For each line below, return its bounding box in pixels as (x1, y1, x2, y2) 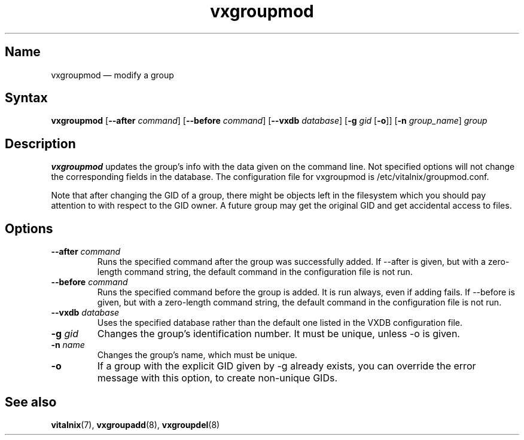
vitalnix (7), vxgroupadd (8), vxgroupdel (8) (51, 419, 220, 430)
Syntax (5, 90, 48, 106)
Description (5, 136, 76, 151)
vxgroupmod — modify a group (51, 69, 174, 80)
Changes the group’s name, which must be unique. (97, 350, 297, 360)
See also (5, 394, 57, 410)
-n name (51, 340, 85, 350)
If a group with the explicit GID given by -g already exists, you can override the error (97, 360, 476, 372)
